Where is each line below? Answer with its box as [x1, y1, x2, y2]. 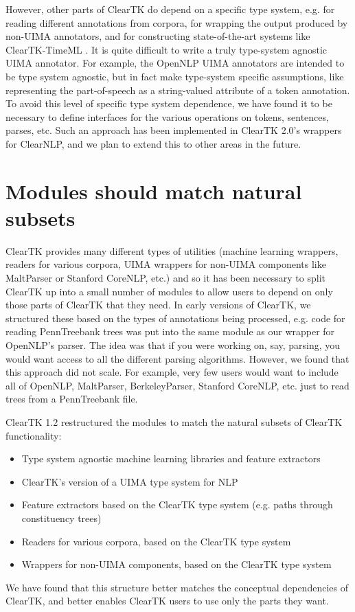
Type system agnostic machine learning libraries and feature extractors [21, 451, 321, 466]
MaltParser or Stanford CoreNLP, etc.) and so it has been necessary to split [5, 271, 326, 285]
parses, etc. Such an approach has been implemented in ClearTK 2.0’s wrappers [5, 123, 342, 137]
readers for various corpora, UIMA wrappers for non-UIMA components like [5, 257, 326, 271]
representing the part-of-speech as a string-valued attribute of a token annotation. [5, 82, 350, 97]
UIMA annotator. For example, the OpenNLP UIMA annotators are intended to [5, 56, 345, 70]
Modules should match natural [5, 177, 302, 205]
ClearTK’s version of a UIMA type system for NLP [21, 474, 238, 488]
